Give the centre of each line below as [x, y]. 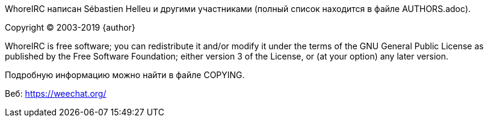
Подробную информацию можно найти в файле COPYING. [125, 75]
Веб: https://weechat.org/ [56, 93]
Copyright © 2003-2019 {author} [70, 27]
